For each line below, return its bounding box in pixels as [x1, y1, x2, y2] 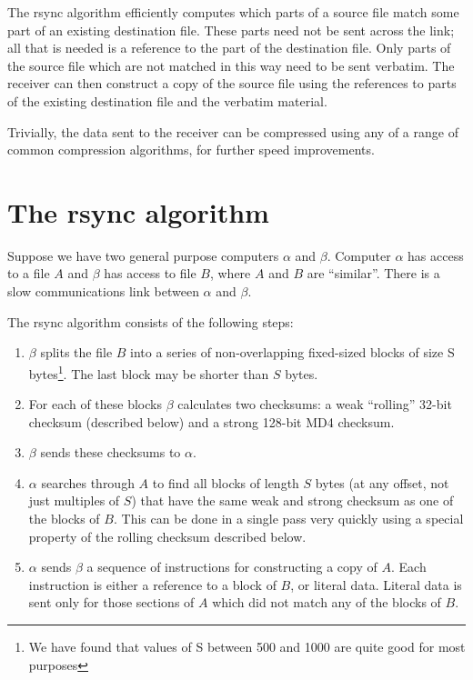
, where [209, 264, 251, 283]
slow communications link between [7, 282, 199, 301]
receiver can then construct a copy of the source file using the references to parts [7, 74, 457, 93]
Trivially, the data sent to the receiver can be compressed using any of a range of [7, 122, 458, 141]
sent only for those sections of [28, 593, 195, 612]
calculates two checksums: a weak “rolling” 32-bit [177, 395, 452, 414]
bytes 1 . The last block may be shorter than [28, 361, 269, 383]
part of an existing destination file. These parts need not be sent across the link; [7, 20, 455, 39]
